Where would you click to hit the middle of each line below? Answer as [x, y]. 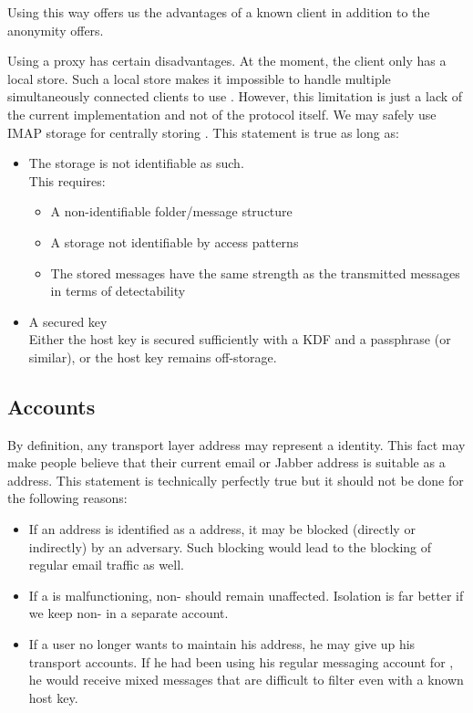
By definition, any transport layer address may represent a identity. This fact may [236, 444]
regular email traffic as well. [106, 565]
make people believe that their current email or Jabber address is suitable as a [226, 462]
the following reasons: [67, 498]
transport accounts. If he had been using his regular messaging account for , [241, 661]
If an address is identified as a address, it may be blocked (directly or [222, 529]
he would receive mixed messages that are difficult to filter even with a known [246, 680]
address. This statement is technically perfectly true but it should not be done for [236, 480]
